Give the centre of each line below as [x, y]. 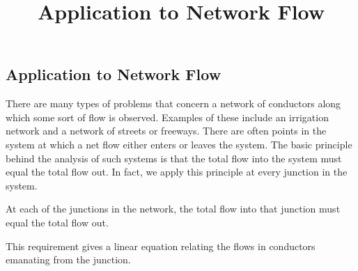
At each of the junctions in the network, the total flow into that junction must [173, 209]
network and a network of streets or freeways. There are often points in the [166, 131]
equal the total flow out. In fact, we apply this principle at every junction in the [177, 172]
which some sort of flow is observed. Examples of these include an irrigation [167, 117]
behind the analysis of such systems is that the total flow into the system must [174, 158]
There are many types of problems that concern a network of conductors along [173, 103]
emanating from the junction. [68, 260]
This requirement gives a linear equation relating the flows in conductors [161, 246]
